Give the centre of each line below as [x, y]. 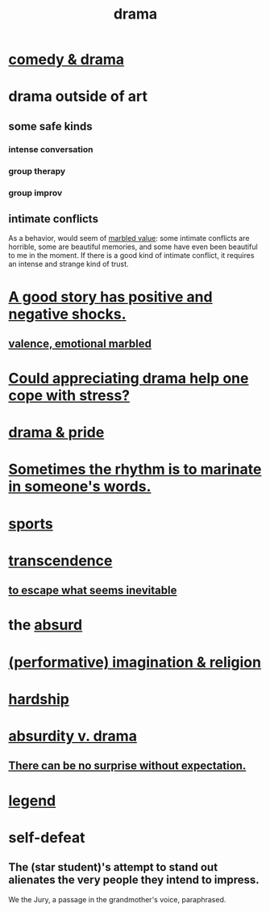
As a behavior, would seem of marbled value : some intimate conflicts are [129, 239]
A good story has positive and [110, 297]
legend [32, 800]
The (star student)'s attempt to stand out [113, 867]
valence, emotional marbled [80, 343]
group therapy [37, 171]
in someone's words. [80, 487]
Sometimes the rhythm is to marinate [135, 469]
